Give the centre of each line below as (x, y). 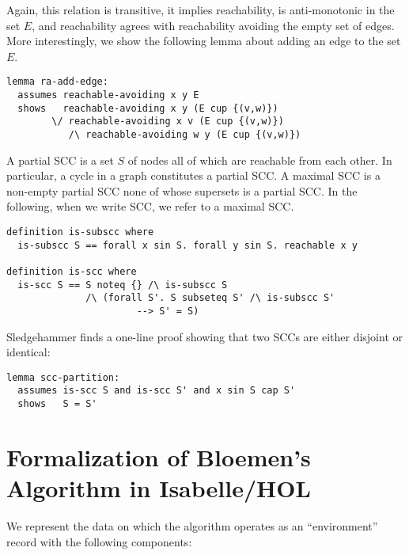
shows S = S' (57, 404)
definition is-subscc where (80, 232)
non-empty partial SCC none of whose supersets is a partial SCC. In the (182, 190)
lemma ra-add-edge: (57, 82)
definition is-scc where (72, 272)
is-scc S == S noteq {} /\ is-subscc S (123, 285)
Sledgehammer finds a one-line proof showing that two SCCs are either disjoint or (205, 336)
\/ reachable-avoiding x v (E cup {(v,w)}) (168, 122)
